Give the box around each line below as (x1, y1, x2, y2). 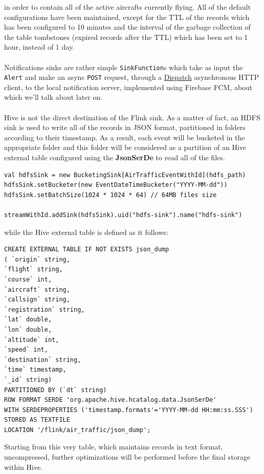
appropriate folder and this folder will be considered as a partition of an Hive (4, 142, 247, 153)
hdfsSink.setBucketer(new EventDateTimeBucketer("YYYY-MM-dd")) (4, 181, 228, 189)
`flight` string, (4, 266, 63, 273)
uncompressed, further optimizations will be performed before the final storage (4, 451, 251, 462)
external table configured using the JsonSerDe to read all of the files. (4, 152, 225, 163)
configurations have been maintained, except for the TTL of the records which (4, 11, 250, 22)
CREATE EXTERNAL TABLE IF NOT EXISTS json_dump (4, 246, 169, 253)
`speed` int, (4, 346, 48, 354)
